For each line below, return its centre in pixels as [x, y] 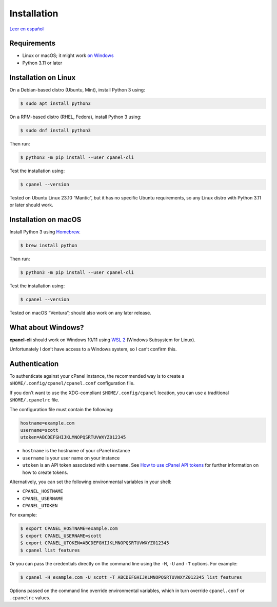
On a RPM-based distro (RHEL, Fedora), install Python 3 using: [75, 117]
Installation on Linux [43, 77]
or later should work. [31, 205]
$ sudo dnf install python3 [55, 130]
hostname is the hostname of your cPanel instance [76, 451]
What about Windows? [47, 327]
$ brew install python [49, 245]
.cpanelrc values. [30, 597]
